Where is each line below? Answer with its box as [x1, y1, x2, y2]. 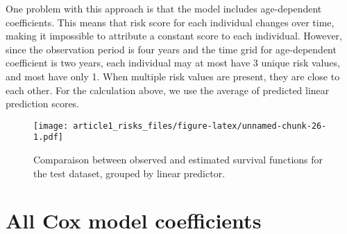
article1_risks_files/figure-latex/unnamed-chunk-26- [73, 120, 327, 131]
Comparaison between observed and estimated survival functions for [33, 152, 323, 167]
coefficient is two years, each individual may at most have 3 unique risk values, [6, 55, 340, 70]
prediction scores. [6, 96, 80, 111]
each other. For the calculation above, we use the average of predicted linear [6, 82, 330, 97]
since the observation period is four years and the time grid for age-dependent [6, 42, 337, 56]
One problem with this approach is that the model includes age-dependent [6, 1, 322, 15]
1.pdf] [33, 132, 63, 143]
